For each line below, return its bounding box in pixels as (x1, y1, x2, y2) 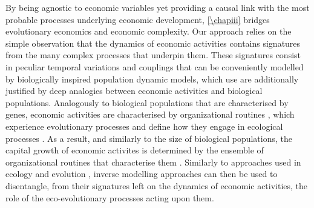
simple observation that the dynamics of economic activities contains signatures (5, 36, 301, 49)
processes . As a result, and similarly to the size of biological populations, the (5, 132, 293, 144)
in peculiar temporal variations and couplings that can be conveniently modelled (5, 60, 304, 73)
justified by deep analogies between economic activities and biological (5, 84, 263, 97)
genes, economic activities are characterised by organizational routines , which (5, 108, 295, 121)
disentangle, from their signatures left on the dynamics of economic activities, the (5, 179, 308, 192)
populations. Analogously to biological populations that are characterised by (5, 96, 289, 109)
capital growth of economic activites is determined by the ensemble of (5, 144, 264, 156)
